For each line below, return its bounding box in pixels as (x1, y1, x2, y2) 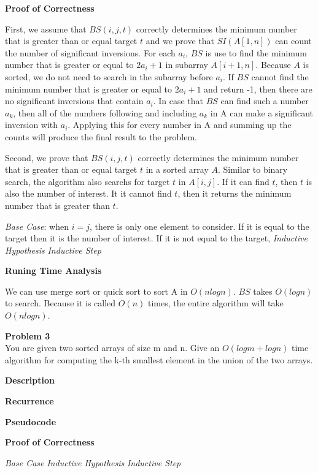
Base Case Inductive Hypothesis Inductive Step (5, 456, 181, 469)
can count (275, 34, 312, 47)
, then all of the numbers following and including (13, 106, 197, 119)
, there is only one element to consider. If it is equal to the (89, 219, 309, 232)
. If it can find (217, 175, 270, 187)
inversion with (5, 118, 58, 131)
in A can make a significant (210, 106, 314, 119)
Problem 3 (5, 329, 50, 342)
